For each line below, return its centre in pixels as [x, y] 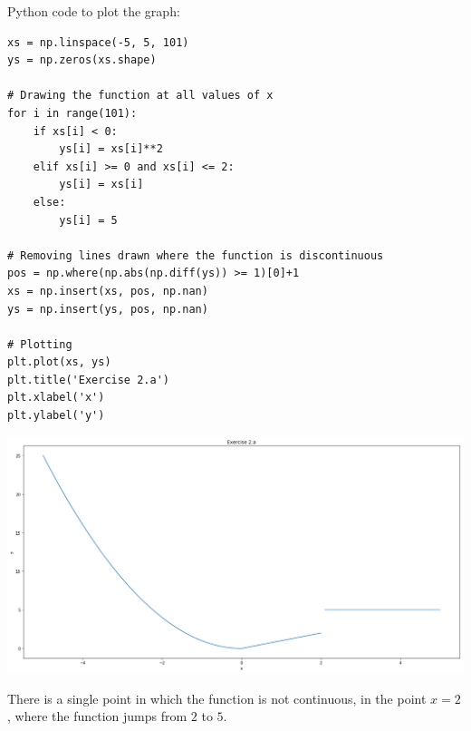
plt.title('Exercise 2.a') [88, 380]
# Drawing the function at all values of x [140, 96]
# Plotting [40, 344]
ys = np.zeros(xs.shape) [82, 60]
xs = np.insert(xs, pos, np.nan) [108, 291]
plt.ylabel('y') [56, 416]
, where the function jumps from [97, 716]
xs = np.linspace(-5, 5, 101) [98, 42]
